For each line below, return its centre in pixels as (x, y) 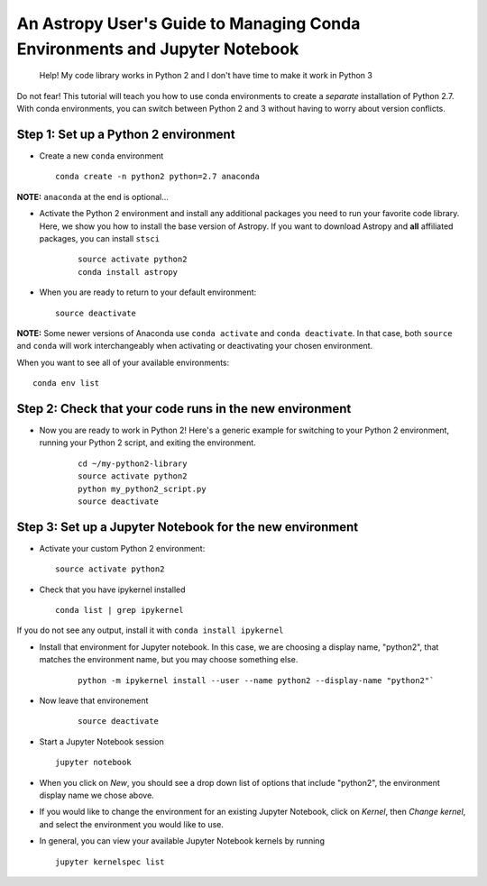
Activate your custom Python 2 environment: (122, 548)
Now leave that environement (94, 700)
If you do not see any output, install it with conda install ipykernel (150, 630)
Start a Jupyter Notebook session (101, 741)
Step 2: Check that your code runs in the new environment (184, 409)
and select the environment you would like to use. (132, 824)
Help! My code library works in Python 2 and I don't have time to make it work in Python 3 (206, 76)
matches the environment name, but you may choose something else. (169, 660)
